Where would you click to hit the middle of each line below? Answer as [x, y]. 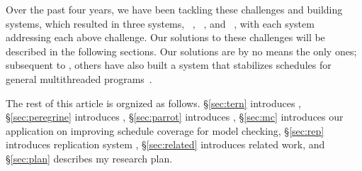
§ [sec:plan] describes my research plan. [89, 158]
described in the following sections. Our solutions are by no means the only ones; [181, 51]
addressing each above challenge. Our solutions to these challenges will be [165, 37]
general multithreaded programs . [79, 78]
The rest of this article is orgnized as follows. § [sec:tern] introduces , [153, 103]
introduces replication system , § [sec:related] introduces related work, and [165, 144]
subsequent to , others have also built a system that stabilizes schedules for [169, 65]
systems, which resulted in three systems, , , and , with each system [160, 23]
